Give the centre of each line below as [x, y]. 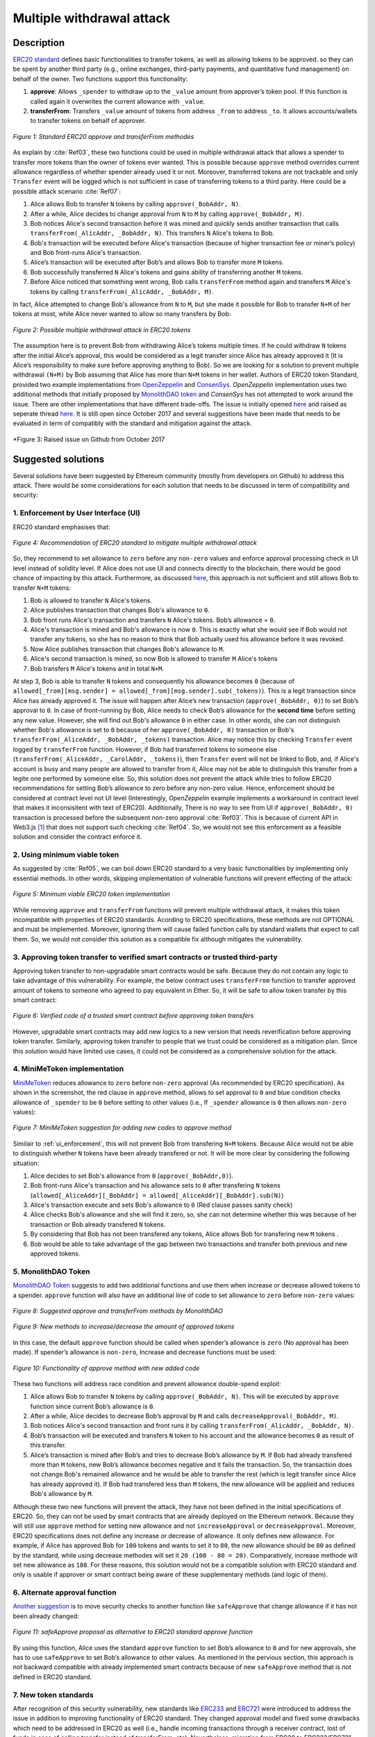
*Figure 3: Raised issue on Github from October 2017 [89, 439]
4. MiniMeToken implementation [68, 1069]
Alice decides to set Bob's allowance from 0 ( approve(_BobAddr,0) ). [132, 1176]
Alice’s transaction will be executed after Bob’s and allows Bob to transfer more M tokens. [157, 262]
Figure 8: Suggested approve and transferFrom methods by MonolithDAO [118, 1310]
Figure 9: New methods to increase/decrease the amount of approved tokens [124, 1326]
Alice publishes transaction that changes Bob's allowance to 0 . [120, 610]
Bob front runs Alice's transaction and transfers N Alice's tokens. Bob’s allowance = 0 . [153, 620]
